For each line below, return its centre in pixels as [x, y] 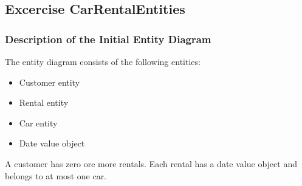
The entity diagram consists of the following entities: [103, 61]
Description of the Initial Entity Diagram [108, 39]
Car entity [38, 122]
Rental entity [44, 102]
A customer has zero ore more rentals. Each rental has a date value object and [151, 163]
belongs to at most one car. [56, 175]
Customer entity [50, 82]
